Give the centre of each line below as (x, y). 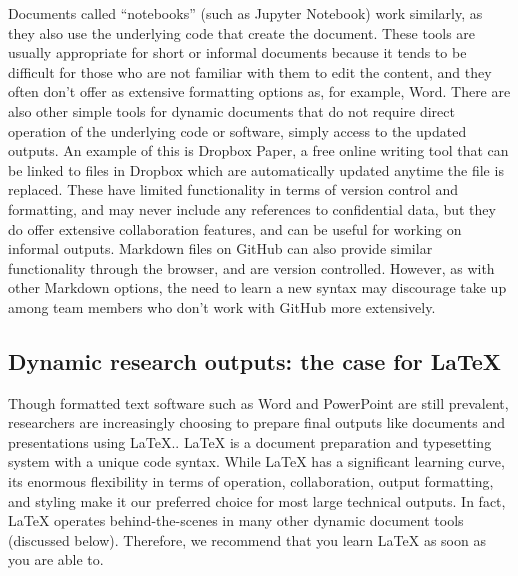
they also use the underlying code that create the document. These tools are (242, 32)
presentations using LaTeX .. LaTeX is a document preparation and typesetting (250, 441)
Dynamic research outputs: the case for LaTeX (255, 360)
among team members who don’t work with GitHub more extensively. (222, 306)
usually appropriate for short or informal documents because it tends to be (237, 52)
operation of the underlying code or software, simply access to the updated (237, 130)
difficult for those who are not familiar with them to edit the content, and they (250, 71)
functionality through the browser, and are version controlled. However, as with (251, 267)
